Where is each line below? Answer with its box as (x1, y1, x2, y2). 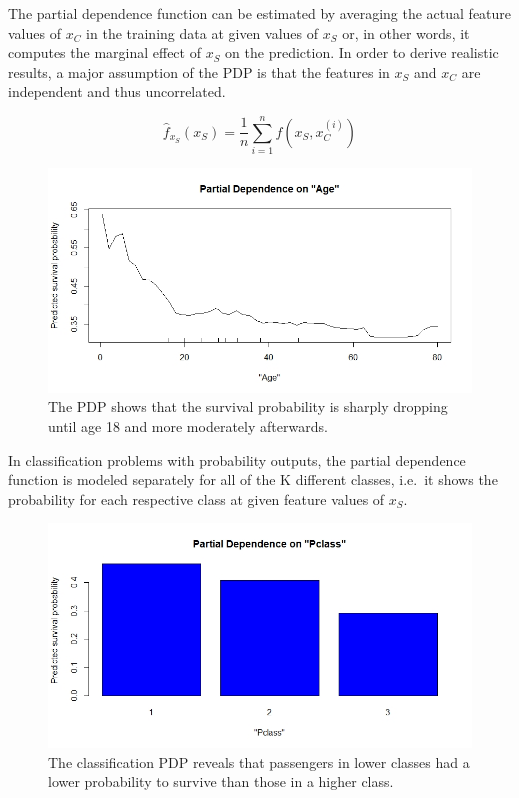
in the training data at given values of (86, 22, 319, 43)
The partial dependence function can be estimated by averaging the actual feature (8, 3, 512, 23)
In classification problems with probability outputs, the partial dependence (8, 449, 466, 470)
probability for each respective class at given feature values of (8, 488, 385, 509)
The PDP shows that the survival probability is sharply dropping (48, 396, 448, 417)
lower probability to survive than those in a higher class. (48, 771, 394, 792)
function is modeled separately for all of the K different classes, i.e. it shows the (8, 469, 498, 490)
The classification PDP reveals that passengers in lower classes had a (48, 751, 470, 772)
